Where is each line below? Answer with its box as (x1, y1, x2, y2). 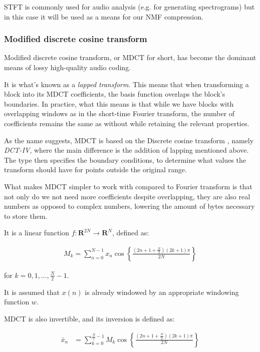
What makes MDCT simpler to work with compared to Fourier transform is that (4, 181, 252, 191)
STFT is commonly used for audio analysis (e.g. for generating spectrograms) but (4, 2, 255, 12)
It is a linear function (4, 227, 70, 238)
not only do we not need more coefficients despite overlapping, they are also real (4, 191, 250, 201)
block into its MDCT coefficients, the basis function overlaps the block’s (4, 89, 225, 99)
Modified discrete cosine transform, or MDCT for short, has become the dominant (4, 52, 256, 63)
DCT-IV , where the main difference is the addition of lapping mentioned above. (4, 145, 249, 155)
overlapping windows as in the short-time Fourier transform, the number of (4, 108, 235, 119)
